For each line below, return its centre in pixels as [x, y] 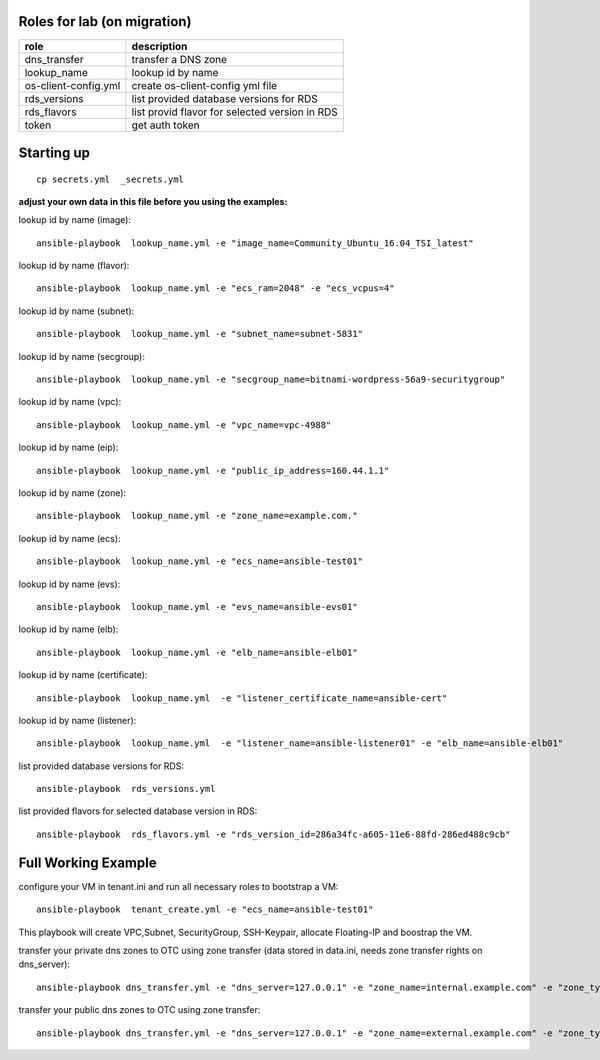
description [159, 46]
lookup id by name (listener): [77, 720]
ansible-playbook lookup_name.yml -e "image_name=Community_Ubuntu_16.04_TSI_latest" [255, 243]
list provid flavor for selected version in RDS [235, 112]
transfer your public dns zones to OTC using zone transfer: [139, 1010]
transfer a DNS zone [179, 59]
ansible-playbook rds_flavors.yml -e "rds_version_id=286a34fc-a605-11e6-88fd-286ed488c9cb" [273, 834]
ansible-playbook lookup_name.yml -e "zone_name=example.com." [197, 516]
